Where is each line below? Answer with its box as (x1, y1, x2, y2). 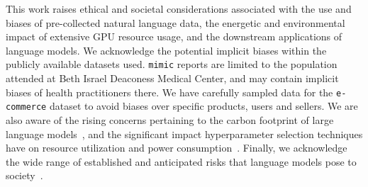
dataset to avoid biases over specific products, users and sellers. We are (49, 98, 358, 113)
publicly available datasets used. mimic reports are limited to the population (6, 57, 338, 72)
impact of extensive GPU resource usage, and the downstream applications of (6, 29, 342, 44)
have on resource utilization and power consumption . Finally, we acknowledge (6, 140, 347, 155)
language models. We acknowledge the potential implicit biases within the (6, 42, 327, 57)
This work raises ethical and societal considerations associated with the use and (6, 1, 352, 16)
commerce (6, 102, 47, 113)
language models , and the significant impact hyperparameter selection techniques (6, 126, 363, 141)
